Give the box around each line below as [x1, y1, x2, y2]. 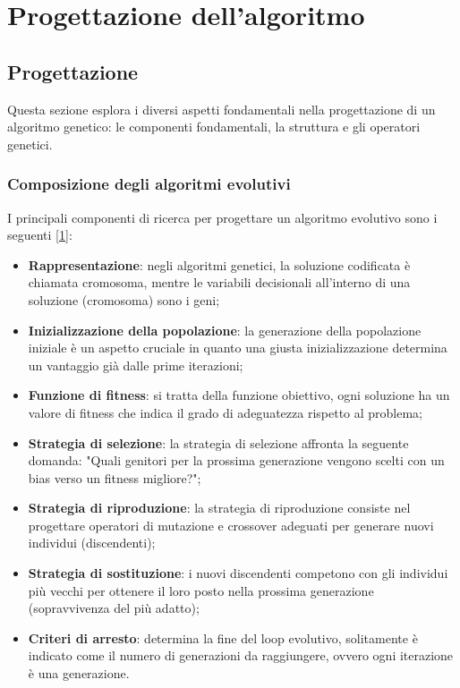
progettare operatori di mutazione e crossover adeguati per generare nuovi [28, 515, 434, 534]
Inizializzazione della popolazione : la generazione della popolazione [28, 320, 422, 339]
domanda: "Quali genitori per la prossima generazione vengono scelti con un [28, 451, 445, 470]
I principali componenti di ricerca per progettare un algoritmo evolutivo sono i [7, 208, 438, 226]
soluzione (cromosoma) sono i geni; [28, 290, 220, 309]
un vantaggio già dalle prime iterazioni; [28, 355, 243, 374]
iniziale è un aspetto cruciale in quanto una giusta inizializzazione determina [28, 338, 447, 357]
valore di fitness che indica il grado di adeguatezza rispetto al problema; [28, 403, 423, 421]
